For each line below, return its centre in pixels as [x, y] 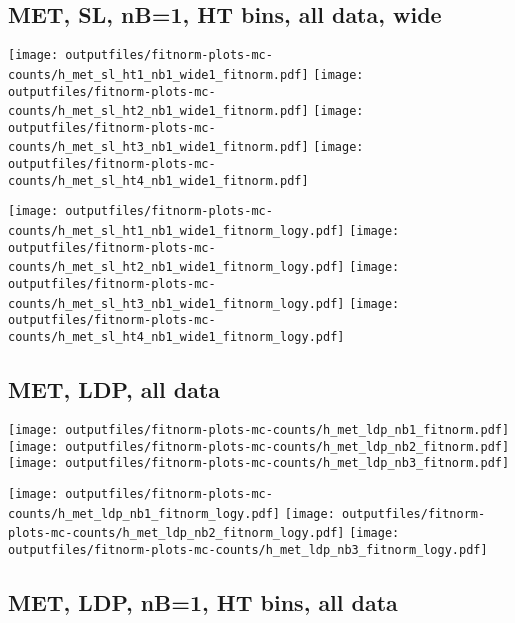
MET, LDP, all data [114, 389]
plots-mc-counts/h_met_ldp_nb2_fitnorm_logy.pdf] [176, 533]
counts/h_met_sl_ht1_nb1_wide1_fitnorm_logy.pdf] [176, 231]
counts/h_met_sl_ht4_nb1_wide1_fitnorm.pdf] [158, 180]
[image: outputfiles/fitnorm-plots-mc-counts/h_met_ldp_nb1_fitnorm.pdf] [259, 429]
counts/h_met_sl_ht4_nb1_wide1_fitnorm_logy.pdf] [176, 337]
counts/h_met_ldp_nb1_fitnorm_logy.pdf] [144, 513]
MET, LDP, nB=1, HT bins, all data [203, 601]
